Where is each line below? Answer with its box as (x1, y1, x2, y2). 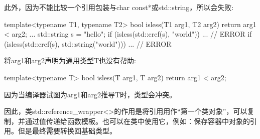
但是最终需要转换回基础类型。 (18, 125, 116, 136)
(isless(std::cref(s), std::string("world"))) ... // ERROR (4, 38, 172, 49)
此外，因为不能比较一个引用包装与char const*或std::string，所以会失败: (4, 2, 234, 12)
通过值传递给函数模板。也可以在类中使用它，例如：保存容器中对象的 (25, 115, 250, 126)
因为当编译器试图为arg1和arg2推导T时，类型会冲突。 (4, 89, 177, 99)
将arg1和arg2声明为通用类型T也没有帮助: (4, 55, 136, 66)
